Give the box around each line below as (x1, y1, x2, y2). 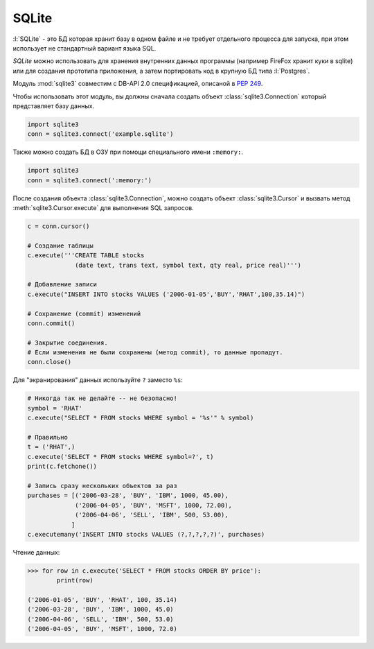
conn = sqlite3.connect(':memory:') (27, 176, 152, 184)
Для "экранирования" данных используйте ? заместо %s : (12, 376, 184, 384)
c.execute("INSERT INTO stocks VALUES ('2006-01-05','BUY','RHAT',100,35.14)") (27, 290, 305, 298)
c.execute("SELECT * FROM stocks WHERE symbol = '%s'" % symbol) (27, 414, 254, 422)
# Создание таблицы (27, 241, 93, 250)
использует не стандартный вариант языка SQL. (12, 44, 157, 52)
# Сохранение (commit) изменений (27, 309, 141, 318)
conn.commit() (27, 319, 75, 327)
